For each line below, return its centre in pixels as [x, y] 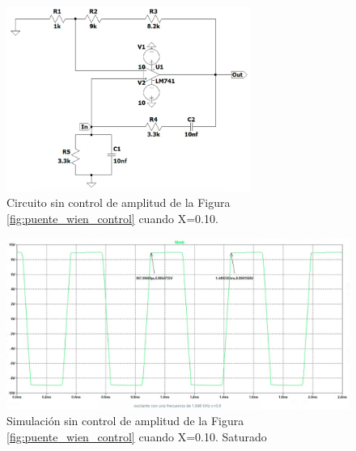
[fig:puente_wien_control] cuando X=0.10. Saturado [137, 436]
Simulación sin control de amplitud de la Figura [125, 421]
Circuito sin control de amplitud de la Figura [119, 202]
